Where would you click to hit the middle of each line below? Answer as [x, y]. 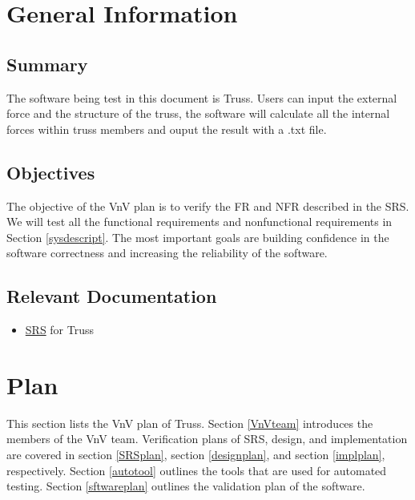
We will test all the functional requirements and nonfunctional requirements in [199, 222]
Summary [47, 64]
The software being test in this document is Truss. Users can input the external [202, 97]
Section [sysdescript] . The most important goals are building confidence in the [198, 237]
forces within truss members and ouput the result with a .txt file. [167, 129]
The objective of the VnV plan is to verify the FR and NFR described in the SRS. [208, 206]
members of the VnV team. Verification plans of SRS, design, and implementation [207, 439]
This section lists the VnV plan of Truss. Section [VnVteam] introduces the [190, 423]
